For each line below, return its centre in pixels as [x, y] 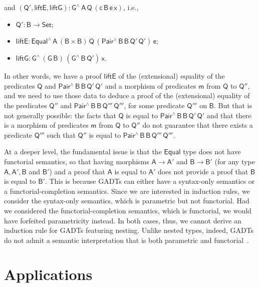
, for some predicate [154, 105]
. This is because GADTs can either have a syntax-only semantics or [150, 181]
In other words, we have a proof [53, 76]
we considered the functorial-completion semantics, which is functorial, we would [128, 210]
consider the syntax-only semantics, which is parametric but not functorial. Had [127, 201]
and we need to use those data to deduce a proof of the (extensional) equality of [127, 95]
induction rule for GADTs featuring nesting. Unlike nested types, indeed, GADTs [129, 230]
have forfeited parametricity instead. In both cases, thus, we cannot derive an [123, 220]
